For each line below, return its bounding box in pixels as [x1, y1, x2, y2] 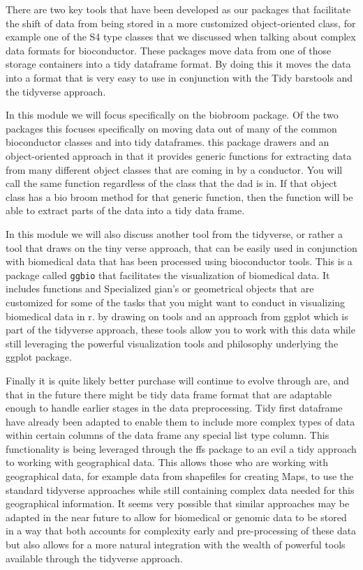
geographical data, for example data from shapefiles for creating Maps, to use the [6, 469, 354, 483]
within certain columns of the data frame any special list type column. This [6, 428, 329, 442]
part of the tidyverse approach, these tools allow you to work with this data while [6, 322, 355, 337]
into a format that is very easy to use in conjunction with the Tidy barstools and [6, 70, 353, 84]
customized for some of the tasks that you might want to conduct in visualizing [6, 294, 346, 309]
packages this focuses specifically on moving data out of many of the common [6, 121, 337, 135]
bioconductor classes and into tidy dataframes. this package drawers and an [6, 135, 329, 149]
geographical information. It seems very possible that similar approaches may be [6, 496, 350, 511]
